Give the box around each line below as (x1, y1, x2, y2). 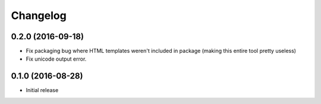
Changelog (11, 9, 67, 22)
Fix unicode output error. (26, 55, 87, 62)
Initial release (26, 87, 59, 94)
